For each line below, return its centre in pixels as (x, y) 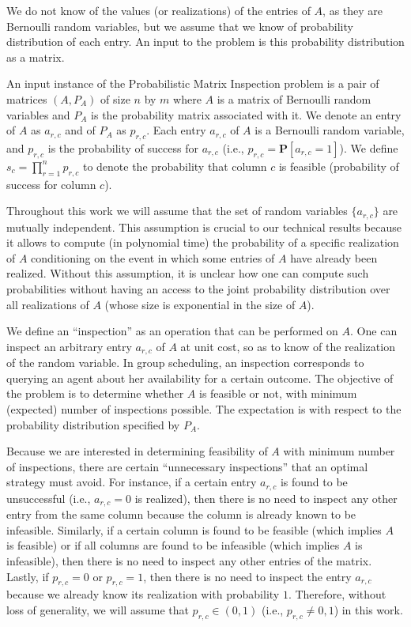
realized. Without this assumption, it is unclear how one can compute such (188, 273)
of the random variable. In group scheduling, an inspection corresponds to (185, 363)
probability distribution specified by (93, 424)
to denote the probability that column (175, 166)
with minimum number (339, 451)
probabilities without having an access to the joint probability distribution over (198, 288)
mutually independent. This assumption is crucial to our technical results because (204, 227)
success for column (51, 184)
